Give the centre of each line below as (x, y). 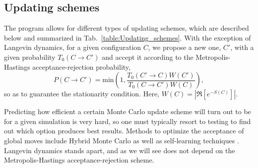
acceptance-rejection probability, (81, 66)
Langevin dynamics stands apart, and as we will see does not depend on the (120, 150)
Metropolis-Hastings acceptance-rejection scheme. (79, 160)
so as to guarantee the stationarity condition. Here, (82, 94)
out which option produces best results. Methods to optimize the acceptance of (124, 131)
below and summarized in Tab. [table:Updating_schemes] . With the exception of (128, 37)
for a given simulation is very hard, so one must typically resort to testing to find (128, 121)
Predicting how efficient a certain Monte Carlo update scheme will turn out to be (128, 111)
